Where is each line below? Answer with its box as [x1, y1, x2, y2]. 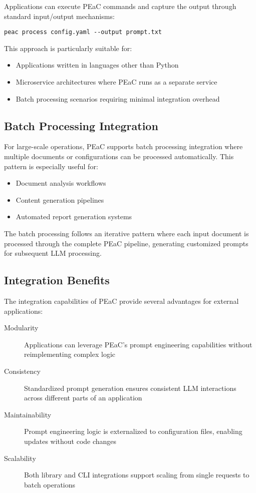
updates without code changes [24, 435, 117, 446]
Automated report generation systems [16, 211, 132, 222]
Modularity [4, 322, 39, 333]
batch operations [24, 479, 76, 489]
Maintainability [4, 409, 52, 419]
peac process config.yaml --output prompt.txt [4, 29, 162, 36]
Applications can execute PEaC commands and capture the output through [4, 1, 236, 11]
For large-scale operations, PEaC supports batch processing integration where [4, 141, 243, 152]
